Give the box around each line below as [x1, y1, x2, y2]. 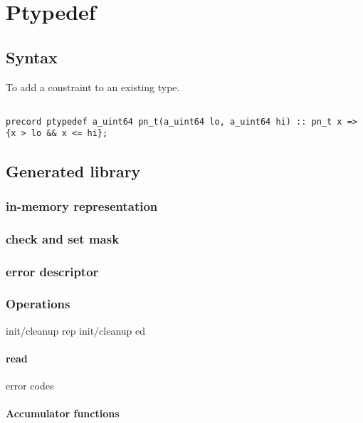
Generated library [6, 160, 141, 182]
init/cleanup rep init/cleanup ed [6, 323, 146, 338]
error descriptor [6, 262, 99, 280]
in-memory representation [6, 197, 158, 214]
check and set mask [6, 229, 120, 247]
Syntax [6, 46, 58, 68]
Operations [6, 295, 70, 313]
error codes [6, 378, 54, 393]
